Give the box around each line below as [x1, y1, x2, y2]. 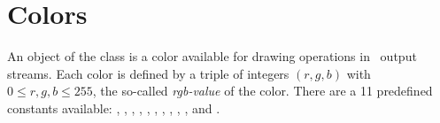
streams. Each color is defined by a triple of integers [7, 64, 289, 82]
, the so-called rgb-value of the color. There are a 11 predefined [92, 81, 433, 100]
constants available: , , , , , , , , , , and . [7, 98, 220, 117]
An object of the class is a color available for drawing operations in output [7, 47, 417, 65]
